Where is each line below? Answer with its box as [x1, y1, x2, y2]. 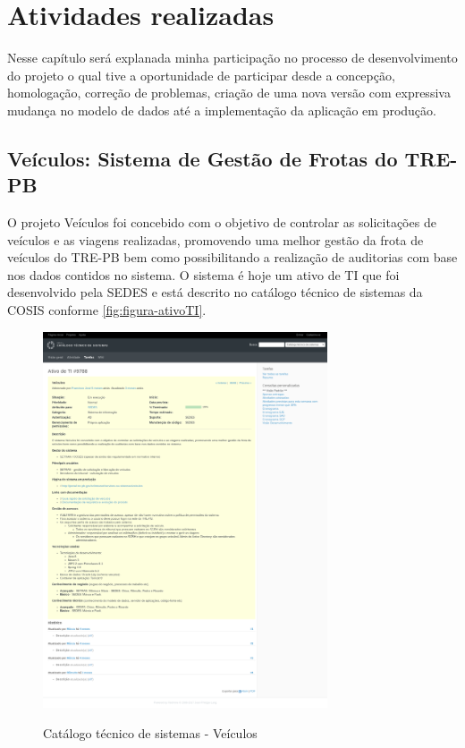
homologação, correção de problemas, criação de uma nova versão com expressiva [7, 83, 451, 102]
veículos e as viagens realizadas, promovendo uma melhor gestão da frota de [7, 230, 424, 249]
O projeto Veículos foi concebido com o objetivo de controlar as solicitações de [7, 213, 436, 232]
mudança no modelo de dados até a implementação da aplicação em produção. [7, 100, 436, 119]
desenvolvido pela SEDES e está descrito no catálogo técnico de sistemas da [7, 283, 423, 302]
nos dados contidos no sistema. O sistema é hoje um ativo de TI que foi [7, 265, 400, 284]
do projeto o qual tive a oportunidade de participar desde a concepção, [7, 65, 395, 84]
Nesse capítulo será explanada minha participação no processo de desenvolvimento [7, 48, 458, 67]
